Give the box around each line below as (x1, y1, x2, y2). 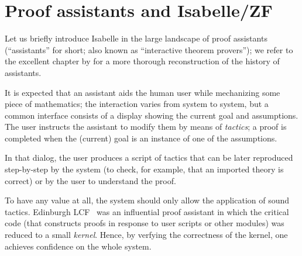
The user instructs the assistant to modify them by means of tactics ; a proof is (5, 120, 287, 133)
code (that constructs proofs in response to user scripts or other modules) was (5, 217, 284, 229)
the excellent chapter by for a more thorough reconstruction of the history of (5, 55, 280, 67)
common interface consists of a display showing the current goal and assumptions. (5, 109, 298, 121)
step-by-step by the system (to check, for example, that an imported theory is (5, 163, 284, 175)
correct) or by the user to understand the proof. (5, 174, 176, 186)
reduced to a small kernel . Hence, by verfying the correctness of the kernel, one (5, 229, 288, 241)
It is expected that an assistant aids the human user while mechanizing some (5, 86, 280, 98)
